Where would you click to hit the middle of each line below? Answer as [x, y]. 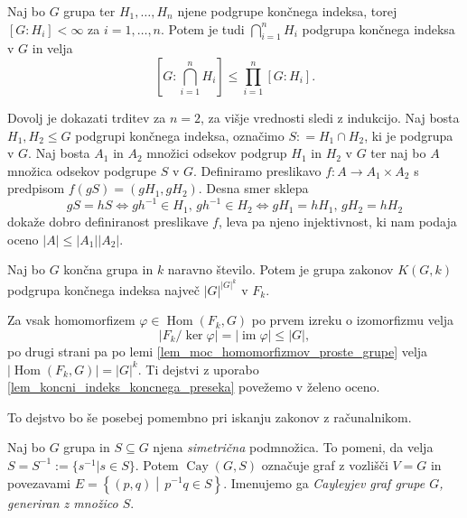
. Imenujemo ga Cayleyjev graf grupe [324, 482]
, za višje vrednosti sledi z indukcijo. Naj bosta [330, 117]
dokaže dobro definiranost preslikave [108, 221]
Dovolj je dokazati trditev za [87, 117]
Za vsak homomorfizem [71, 320]
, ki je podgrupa [409, 135]
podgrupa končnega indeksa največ [103, 289]
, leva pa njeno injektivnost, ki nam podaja [337, 221]
